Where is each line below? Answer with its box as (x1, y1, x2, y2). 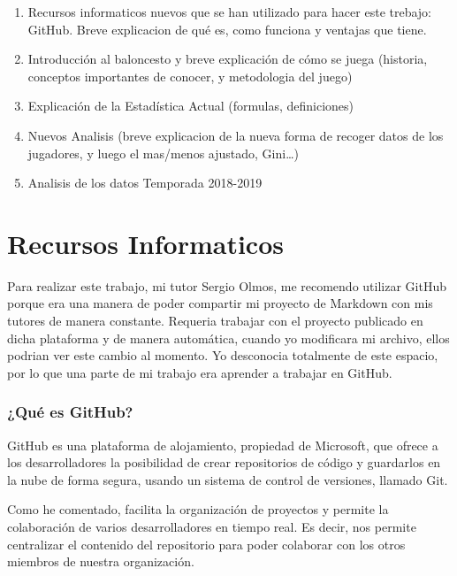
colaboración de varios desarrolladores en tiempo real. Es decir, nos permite (7, 518, 416, 536)
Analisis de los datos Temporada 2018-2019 (27, 173, 263, 192)
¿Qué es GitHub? (7, 401, 133, 423)
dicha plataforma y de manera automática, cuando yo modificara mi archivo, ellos (7, 328, 450, 347)
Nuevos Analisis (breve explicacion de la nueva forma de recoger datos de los (27, 126, 444, 144)
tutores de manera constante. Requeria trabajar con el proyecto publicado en (7, 311, 423, 330)
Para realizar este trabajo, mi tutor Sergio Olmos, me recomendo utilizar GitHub (7, 276, 446, 295)
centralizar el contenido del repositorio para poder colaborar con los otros (7, 534, 406, 553)
